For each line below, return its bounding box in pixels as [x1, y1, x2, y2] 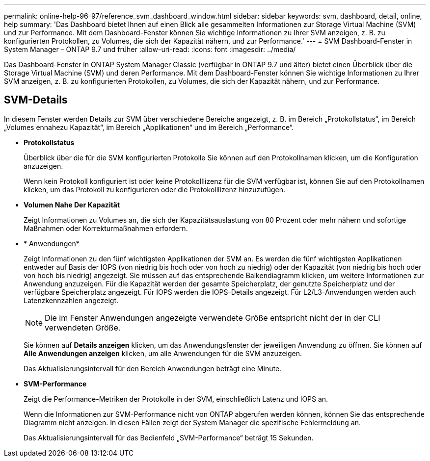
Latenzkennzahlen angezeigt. [24, 296, 119, 305]
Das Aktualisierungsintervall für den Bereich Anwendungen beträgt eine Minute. [24, 364, 282, 373]
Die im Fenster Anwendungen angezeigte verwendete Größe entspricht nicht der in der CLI [45, 312, 380, 323]
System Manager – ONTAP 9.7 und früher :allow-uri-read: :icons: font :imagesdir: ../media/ [4, 45, 296, 53]
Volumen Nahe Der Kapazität [24, 200, 120, 209]
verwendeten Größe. [45, 322, 121, 333]
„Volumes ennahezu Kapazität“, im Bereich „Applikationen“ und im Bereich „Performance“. [4, 123, 294, 131]
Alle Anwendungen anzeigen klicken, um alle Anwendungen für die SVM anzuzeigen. [24, 349, 302, 358]
